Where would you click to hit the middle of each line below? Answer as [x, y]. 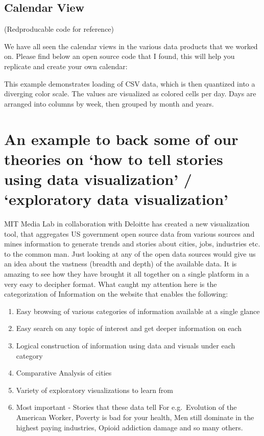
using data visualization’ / [98, 179]
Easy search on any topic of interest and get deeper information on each [129, 328]
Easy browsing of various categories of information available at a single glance [138, 311]
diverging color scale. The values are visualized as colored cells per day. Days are [130, 94]
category [29, 355]
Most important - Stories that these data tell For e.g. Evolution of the [126, 407]
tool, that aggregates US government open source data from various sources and [129, 233]
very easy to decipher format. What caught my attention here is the [111, 284]
